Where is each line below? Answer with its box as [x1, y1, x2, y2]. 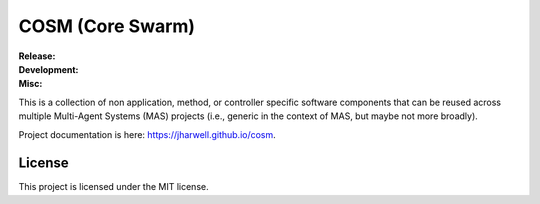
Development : [18, 63, 79, 75]
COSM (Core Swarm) [18, 15, 195, 37]
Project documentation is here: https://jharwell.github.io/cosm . [18, 128, 277, 140]
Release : [18, 50, 56, 62]
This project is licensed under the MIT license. [18, 181, 209, 193]
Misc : [18, 78, 43, 90]
